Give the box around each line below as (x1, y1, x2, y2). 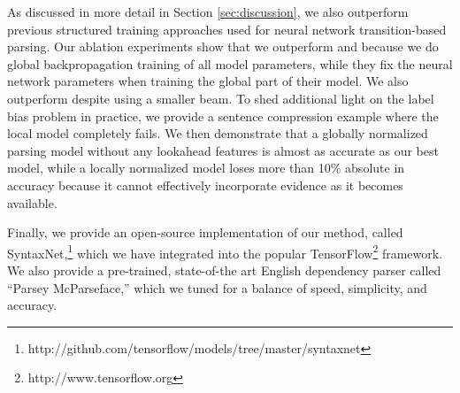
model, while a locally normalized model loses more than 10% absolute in (7, 158, 405, 177)
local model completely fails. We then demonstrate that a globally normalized (7, 124, 428, 143)
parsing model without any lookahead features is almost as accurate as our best (7, 141, 439, 159)
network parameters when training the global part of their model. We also (7, 72, 409, 90)
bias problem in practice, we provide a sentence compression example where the (7, 106, 439, 125)
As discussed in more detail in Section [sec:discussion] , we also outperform (7, 3, 409, 20)
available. (7, 193, 57, 212)
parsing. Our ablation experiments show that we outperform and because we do (7, 37, 439, 56)
